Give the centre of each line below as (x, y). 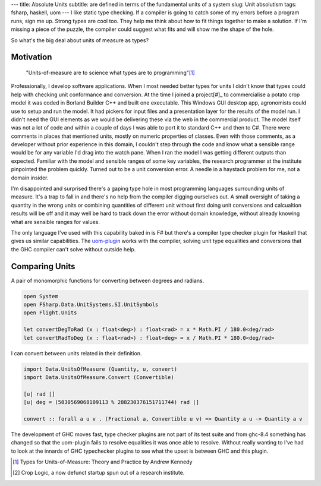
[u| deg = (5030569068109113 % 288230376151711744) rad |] (111, 402)
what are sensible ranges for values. (56, 222)
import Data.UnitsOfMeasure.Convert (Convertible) (99, 377)
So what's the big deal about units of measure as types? (80, 40)
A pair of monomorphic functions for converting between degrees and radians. (108, 280)
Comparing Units (43, 266)
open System (41, 296)
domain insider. (30, 178)
